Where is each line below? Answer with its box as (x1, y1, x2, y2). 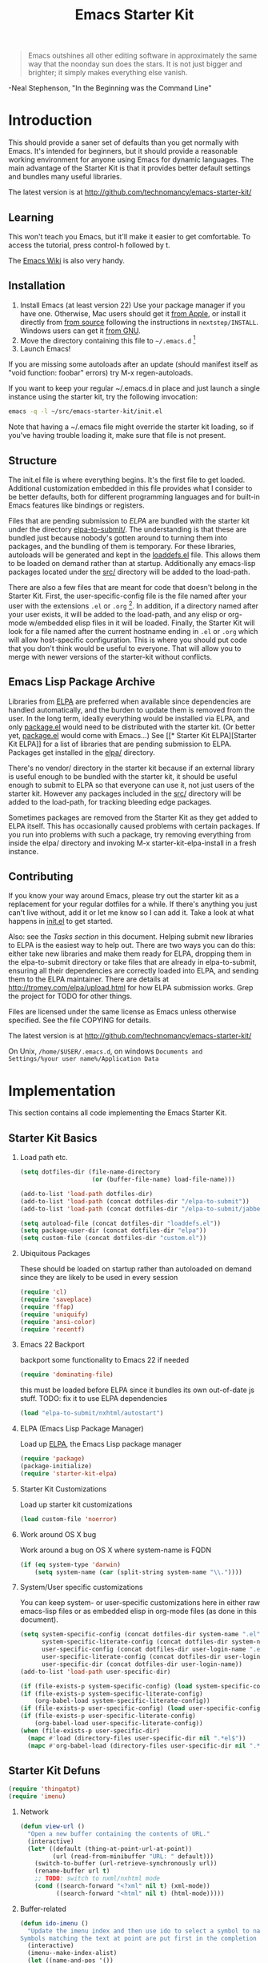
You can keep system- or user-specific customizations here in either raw (19, 1598, 261, 1608)
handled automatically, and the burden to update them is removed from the (8, 705, 255, 714)
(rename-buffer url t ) (34, 1867, 110, 1875)
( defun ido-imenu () (19, 1919, 89, 1927)
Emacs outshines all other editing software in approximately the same (27, 50, 258, 61)
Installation (8, 279, 66, 293)
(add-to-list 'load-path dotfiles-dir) (19, 1190, 154, 1198)
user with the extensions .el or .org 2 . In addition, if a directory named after (8, 600, 258, 610)
